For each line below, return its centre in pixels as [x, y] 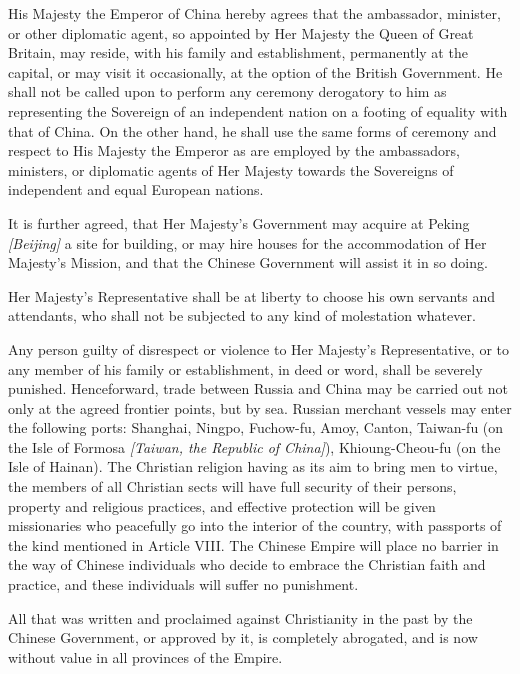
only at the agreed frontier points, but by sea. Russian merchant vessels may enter [260, 407]
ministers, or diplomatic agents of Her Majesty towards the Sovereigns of [231, 169]
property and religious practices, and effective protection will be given [222, 505]
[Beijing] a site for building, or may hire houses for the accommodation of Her [247, 242]
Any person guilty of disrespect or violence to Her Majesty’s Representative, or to [258, 348]
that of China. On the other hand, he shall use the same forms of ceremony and [252, 130]
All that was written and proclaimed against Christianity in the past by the [240, 617]
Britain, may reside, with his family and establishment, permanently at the [238, 52]
